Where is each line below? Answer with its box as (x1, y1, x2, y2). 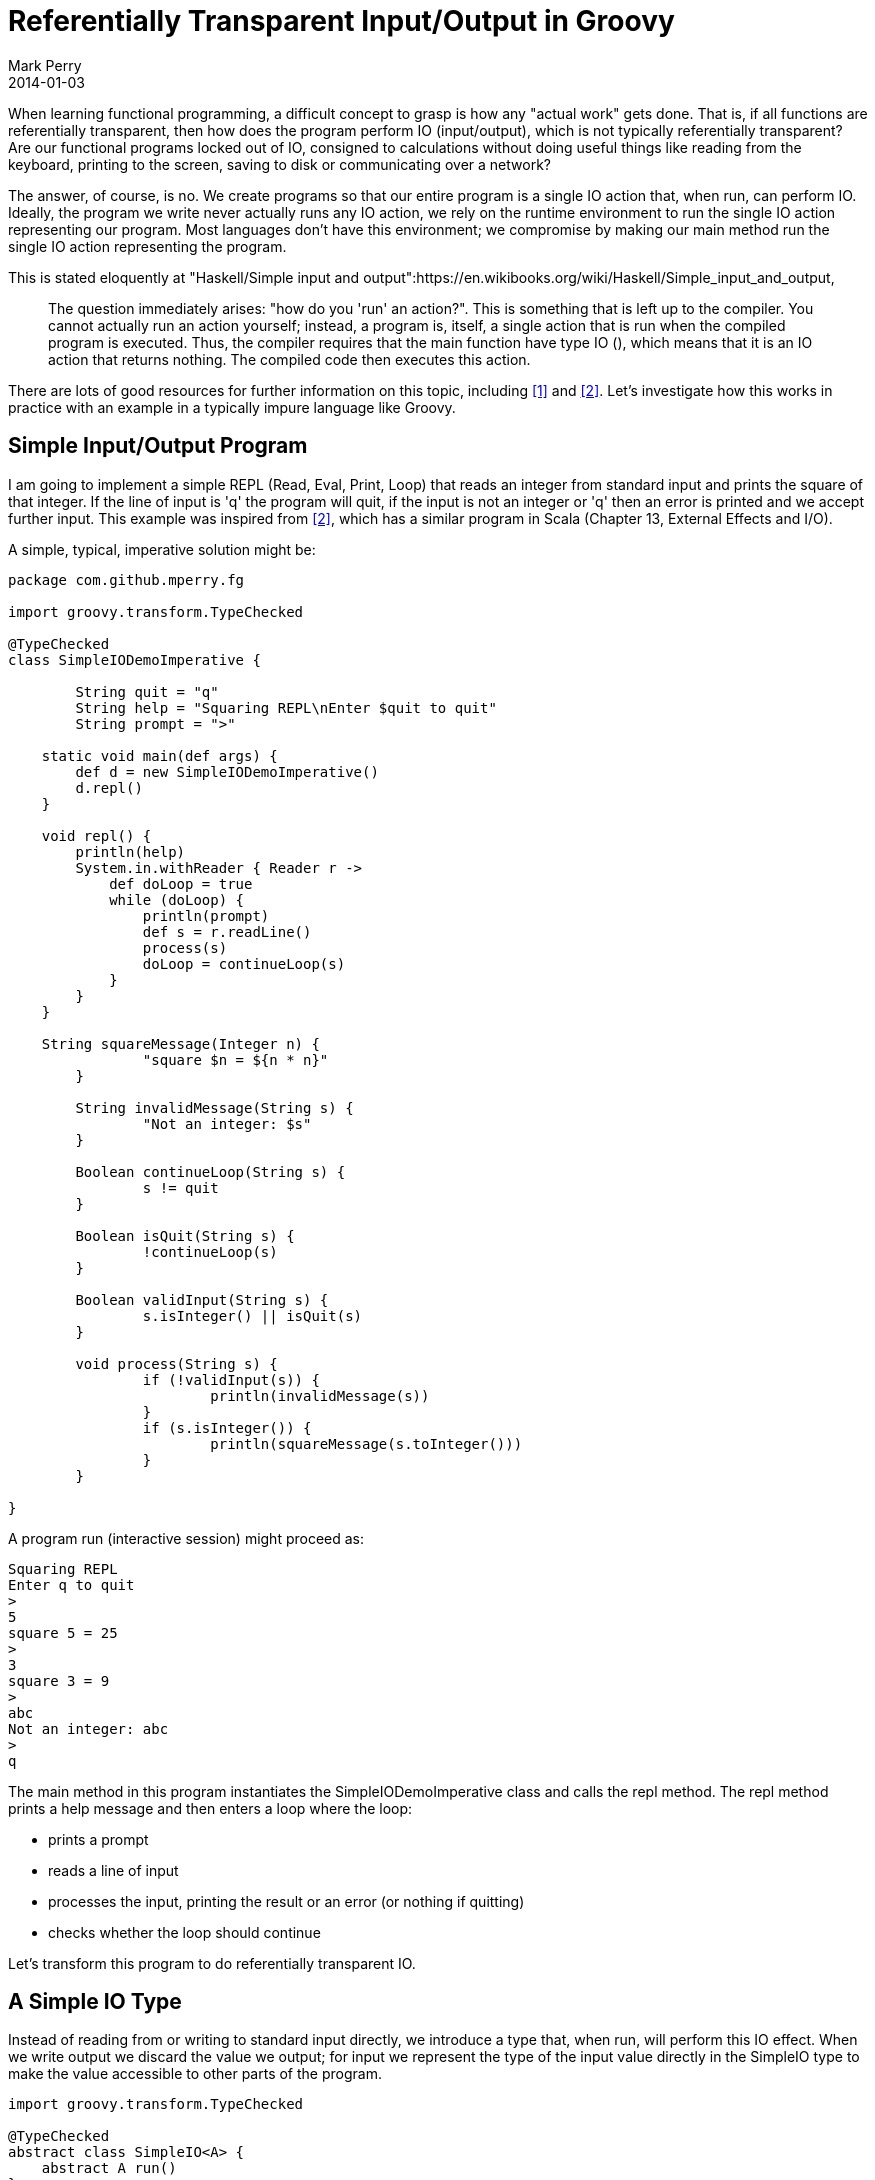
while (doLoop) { (109, 891, 245, 908)
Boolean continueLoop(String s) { (75, 1163, 346, 1180)
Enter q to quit (8, 1576, 135, 1593)
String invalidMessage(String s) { (75, 1099, 354, 1116)
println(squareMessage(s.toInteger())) (210, 1435, 523, 1452)
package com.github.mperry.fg (8, 571, 245, 588)
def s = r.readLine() (142, 923, 312, 940)
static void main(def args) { (41, 747, 278, 764)
